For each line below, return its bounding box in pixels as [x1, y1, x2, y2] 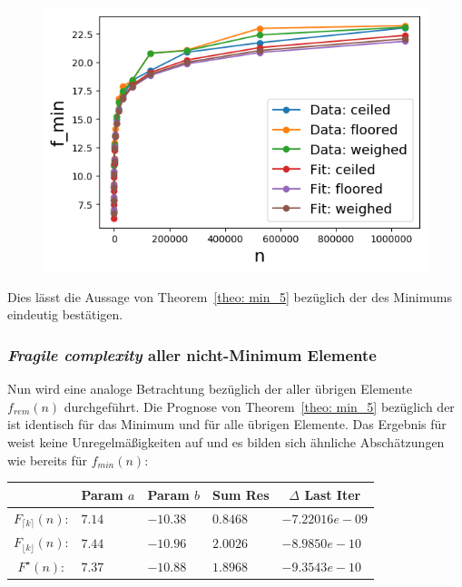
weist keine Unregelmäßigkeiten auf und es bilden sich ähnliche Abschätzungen [7, 433, 445, 452]
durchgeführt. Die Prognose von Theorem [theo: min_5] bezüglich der [64, 396, 455, 416]
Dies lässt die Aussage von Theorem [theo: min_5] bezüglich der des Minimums [7, 287, 452, 306]
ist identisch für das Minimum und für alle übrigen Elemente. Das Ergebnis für [7, 415, 447, 434]
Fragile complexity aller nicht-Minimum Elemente [7, 343, 377, 366]
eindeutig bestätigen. [7, 305, 123, 324]
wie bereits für [7, 450, 88, 469]
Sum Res [212, 484, 270, 504]
